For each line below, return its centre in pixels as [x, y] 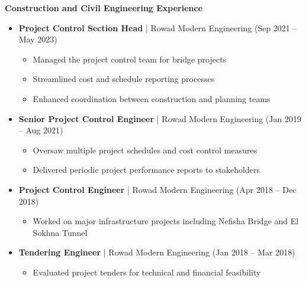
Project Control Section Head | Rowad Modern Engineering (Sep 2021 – [158, 27]
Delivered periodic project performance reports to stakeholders [146, 170]
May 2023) [38, 39]
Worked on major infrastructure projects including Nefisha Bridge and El [166, 221]
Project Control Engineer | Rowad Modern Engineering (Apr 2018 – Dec [157, 189]
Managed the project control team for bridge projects [130, 59]
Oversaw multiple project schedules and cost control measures [145, 150]
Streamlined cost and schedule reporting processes [124, 79]
